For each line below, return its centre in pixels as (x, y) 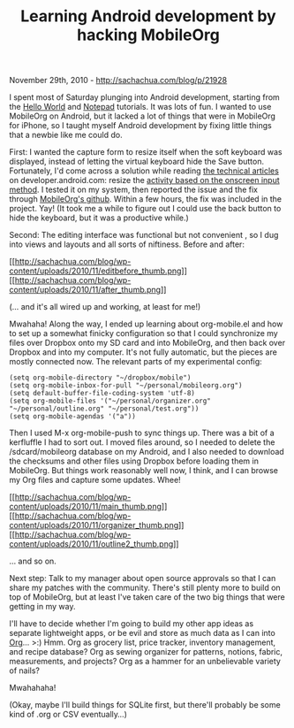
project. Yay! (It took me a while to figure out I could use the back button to (145, 209)
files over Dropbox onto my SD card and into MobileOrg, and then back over (147, 343)
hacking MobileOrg (148, 35)
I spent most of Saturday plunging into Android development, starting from (144, 97)
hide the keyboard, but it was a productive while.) (99, 218)
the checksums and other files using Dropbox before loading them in (134, 461)
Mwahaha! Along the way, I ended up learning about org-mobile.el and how (146, 324)
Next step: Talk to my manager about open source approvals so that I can (143, 579)
